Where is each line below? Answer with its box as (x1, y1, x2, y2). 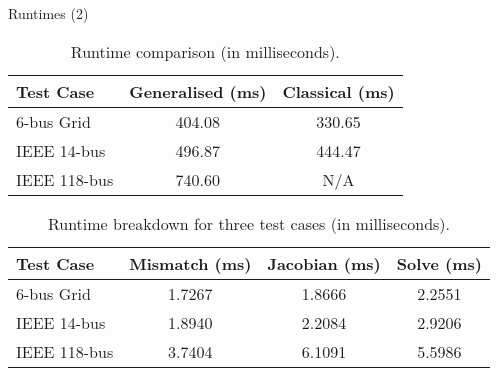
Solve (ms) (396, 251, 482, 275)
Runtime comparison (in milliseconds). (70, 39, 340, 63)
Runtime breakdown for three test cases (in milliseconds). (47, 211, 451, 235)
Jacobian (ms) (267, 251, 381, 275)
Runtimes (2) (8, 3, 89, 23)
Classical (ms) (282, 79, 395, 103)
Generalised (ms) (129, 79, 267, 103)
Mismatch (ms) (129, 251, 252, 275)
